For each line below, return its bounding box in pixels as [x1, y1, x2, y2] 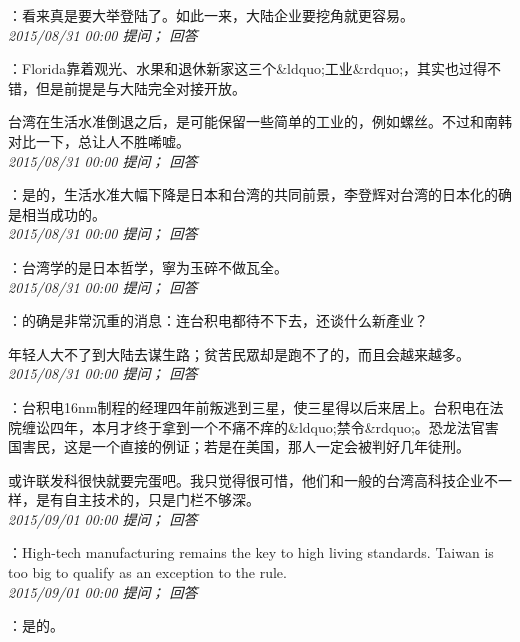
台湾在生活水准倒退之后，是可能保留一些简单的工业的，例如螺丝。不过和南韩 [8, 111, 512, 132]
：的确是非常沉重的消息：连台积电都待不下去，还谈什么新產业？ [8, 310, 428, 331]
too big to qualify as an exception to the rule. [8, 562, 287, 583]
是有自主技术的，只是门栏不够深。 [35, 489, 260, 510]
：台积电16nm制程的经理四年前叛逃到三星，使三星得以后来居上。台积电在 [8, 396, 490, 417]
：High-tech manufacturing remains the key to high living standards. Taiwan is [8, 542, 494, 563]
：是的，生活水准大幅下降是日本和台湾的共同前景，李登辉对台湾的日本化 [8, 184, 484, 205]
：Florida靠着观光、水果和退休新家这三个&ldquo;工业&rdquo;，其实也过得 [8, 58, 488, 79]
